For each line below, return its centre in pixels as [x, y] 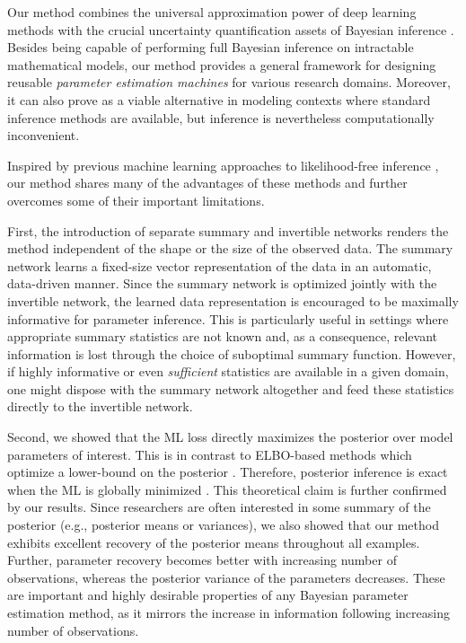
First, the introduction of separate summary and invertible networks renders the [228, 230]
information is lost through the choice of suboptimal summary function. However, [232, 353]
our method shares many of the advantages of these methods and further [207, 183]
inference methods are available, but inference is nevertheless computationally [221, 117]
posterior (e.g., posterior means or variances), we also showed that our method [223, 525]
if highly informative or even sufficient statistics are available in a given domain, [228, 371]
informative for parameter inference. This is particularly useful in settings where [228, 318]
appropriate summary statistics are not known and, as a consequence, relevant [222, 336]
